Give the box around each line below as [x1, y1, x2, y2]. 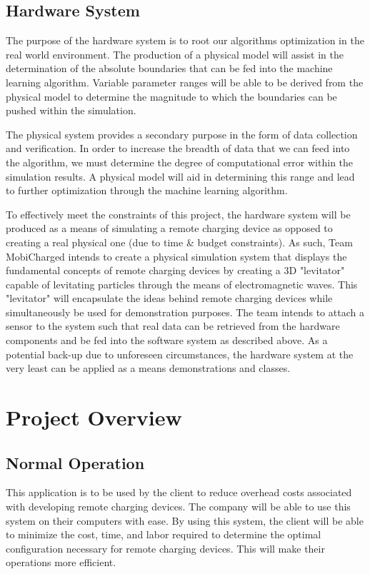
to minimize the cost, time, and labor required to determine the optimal [6, 527, 321, 542]
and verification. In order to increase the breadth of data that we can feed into [6, 141, 350, 156]
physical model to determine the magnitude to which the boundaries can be [6, 89, 337, 104]
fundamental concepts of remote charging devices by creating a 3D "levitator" [6, 263, 345, 278]
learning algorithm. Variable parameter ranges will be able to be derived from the [6, 74, 364, 89]
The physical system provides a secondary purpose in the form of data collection [6, 126, 358, 141]
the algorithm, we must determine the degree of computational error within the [6, 154, 354, 169]
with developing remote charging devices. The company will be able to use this [6, 499, 351, 514]
